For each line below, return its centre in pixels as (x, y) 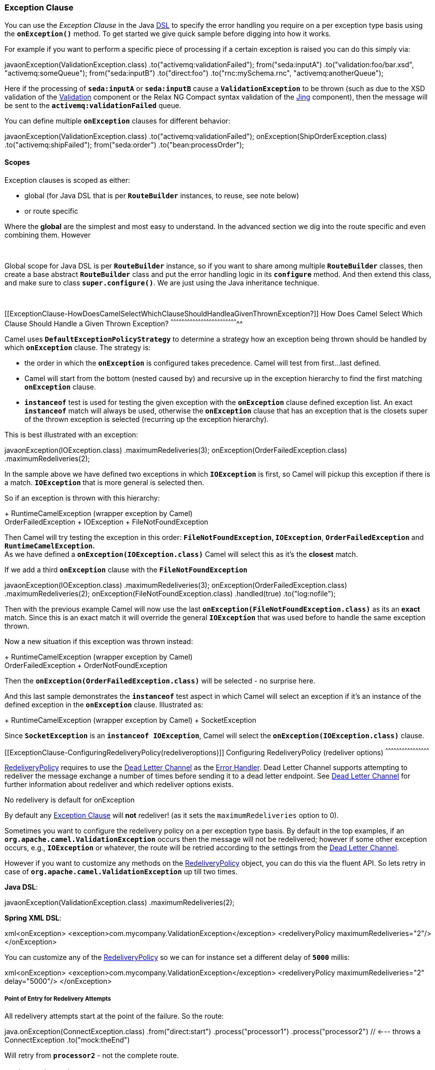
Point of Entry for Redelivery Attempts (58, 999)
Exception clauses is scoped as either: (67, 180)
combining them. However (48, 235)
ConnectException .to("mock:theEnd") (67, 1040)
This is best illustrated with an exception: (71, 434)
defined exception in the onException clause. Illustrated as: (104, 704)
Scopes (17, 162)
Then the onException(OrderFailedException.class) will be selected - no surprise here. (160, 680)
